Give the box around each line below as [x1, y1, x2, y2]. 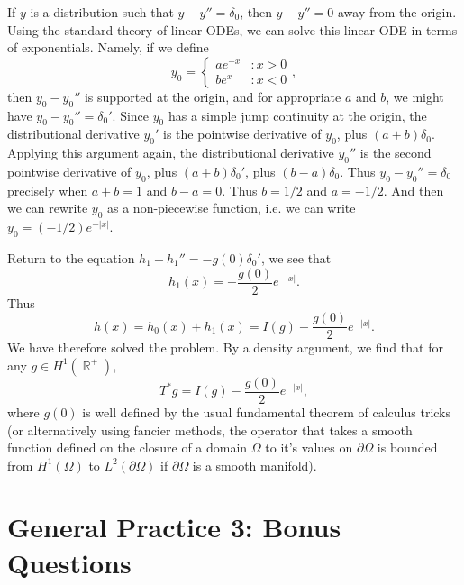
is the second [359, 143, 432, 162]
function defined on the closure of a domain [7, 438, 248, 457]
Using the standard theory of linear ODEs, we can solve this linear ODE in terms [7, 20, 458, 39]
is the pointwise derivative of [163, 124, 322, 143]
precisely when [7, 180, 88, 199]
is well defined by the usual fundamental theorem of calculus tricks [82, 402, 451, 421]
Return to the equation [7, 248, 135, 267]
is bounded [377, 438, 438, 457]
